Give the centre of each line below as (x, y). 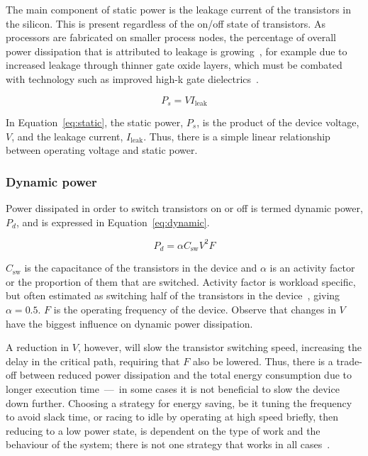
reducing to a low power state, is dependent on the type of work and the (163, 430)
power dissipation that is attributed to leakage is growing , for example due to (177, 51)
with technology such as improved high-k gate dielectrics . (132, 78)
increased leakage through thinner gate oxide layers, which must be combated (174, 65)
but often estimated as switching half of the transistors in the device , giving (173, 295)
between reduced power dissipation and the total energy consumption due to (186, 375)
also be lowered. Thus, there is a (263, 361)
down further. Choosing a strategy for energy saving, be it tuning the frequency (179, 402)
